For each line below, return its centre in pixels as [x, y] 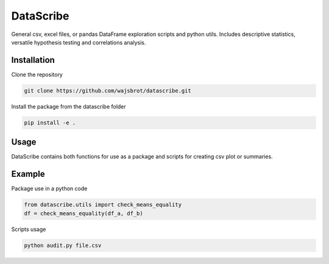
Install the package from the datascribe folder [69, 106]
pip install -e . [50, 123]
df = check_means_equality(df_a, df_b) [83, 213]
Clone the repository [37, 74]
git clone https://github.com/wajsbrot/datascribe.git [108, 91]
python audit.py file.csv [63, 245]
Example [28, 174]
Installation [33, 60]
